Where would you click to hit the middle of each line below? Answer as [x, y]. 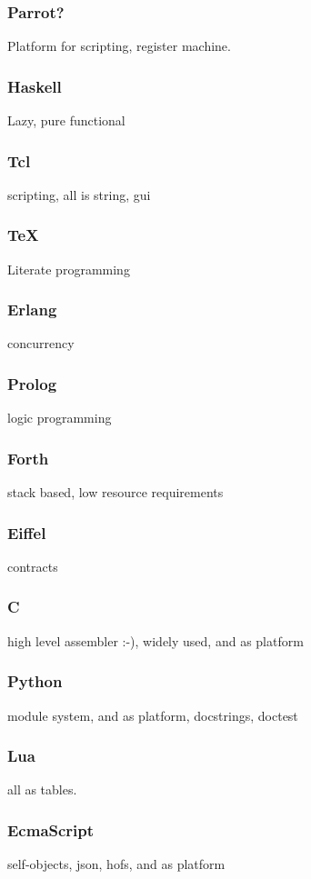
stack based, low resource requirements [115, 492]
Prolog [32, 383]
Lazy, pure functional [66, 120]
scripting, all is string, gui [79, 194]
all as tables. [42, 789]
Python [35, 681]
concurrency [41, 343]
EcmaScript [51, 829]
